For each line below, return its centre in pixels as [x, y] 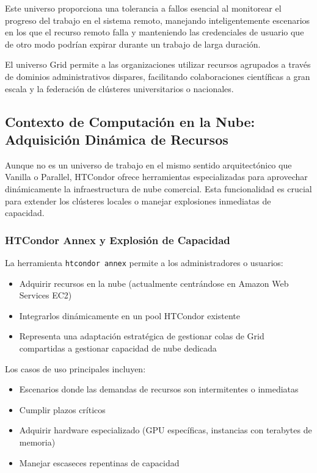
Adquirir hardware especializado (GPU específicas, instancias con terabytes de [166, 430]
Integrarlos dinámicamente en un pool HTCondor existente [129, 315]
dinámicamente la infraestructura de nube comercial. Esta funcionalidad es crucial [158, 188]
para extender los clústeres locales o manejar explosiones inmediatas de [138, 200]
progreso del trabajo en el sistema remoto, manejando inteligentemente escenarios [158, 20]
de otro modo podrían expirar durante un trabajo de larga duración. [133, 44]
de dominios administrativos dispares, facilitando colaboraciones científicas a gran [158, 76]
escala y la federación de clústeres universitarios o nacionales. [119, 88]
